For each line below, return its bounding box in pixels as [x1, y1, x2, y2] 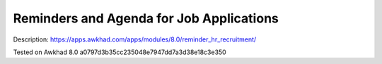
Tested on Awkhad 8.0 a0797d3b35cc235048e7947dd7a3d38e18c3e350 [13, 48, 226, 56]
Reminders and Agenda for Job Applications [13, 11, 279, 26]
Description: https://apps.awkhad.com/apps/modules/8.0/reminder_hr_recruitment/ [13, 35, 257, 44]
